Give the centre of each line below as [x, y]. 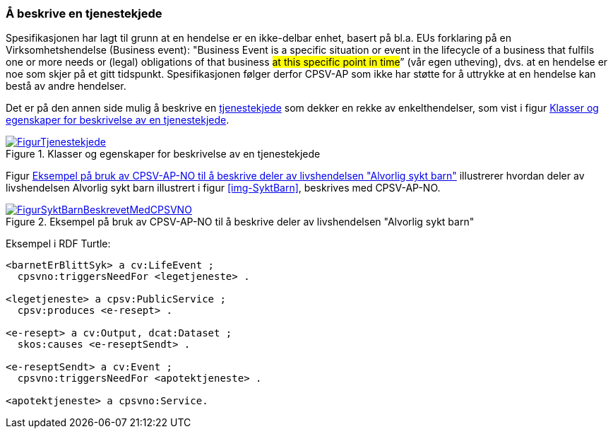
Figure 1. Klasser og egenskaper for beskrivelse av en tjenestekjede [163, 154]
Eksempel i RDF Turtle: [58, 244]
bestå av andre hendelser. [66, 86]
